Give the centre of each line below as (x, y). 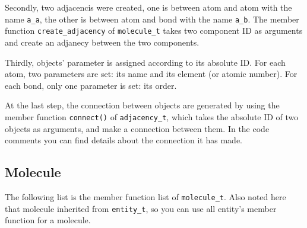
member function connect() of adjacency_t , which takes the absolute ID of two (152, 116)
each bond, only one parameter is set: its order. (91, 85)
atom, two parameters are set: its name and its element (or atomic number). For (151, 74)
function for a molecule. (48, 220)
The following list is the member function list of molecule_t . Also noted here (145, 196)
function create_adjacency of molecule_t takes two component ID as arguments (154, 30)
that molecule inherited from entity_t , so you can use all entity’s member (141, 208)
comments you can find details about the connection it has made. (124, 140)
